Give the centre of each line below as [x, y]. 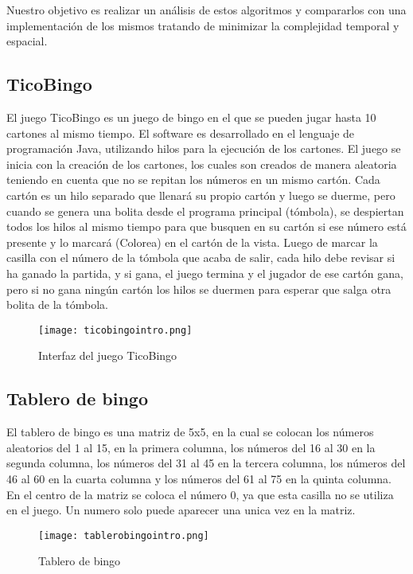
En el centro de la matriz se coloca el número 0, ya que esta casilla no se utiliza [200, 494]
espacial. [27, 41]
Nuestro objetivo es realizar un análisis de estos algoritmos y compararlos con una [206, 10]
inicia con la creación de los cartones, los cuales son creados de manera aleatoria [202, 164]
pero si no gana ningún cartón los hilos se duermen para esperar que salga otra [199, 289]
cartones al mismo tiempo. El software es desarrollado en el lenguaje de [181, 133]
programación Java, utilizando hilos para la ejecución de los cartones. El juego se [204, 148]
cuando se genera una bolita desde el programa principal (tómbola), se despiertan [205, 211]
